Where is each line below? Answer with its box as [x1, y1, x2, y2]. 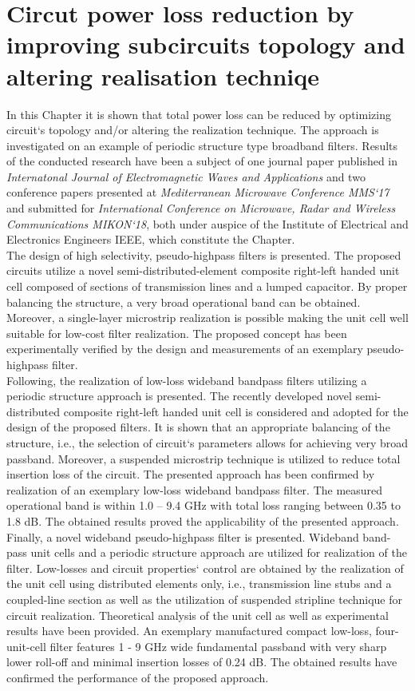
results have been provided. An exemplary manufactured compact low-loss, [6, 622, 372, 639]
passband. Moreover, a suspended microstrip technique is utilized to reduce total [6, 450, 401, 467]
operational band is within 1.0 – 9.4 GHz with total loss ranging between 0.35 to [6, 497, 401, 514]
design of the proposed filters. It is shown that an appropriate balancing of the [6, 419, 390, 435]
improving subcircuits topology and [6, 28, 405, 61]
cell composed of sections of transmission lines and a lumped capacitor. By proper [6, 278, 408, 295]
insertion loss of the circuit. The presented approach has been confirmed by [6, 466, 375, 483]
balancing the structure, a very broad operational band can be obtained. [6, 293, 361, 310]
